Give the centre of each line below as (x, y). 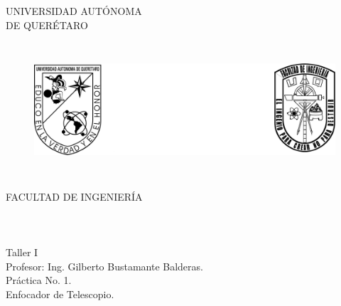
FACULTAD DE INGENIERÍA (74, 196)
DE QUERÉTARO (47, 25)
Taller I (22, 252)
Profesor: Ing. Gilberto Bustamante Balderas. (104, 266)
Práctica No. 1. (39, 280)
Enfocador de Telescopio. (60, 294)
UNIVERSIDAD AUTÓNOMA (74, 11)
